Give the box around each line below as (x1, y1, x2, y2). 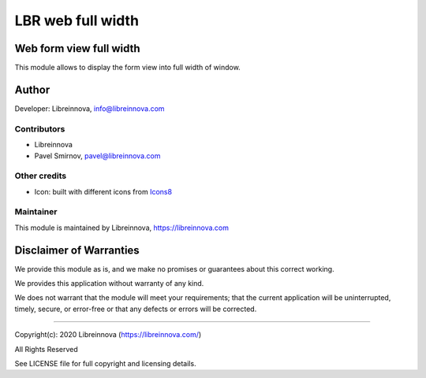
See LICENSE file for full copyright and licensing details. (14, 359, 196, 369)
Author (14, 83, 50, 96)
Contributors (14, 123, 65, 134)
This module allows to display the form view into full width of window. (14, 63, 241, 72)
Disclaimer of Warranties (14, 243, 140, 257)
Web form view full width (14, 42, 141, 55)
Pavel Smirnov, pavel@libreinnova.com (34, 150, 161, 161)
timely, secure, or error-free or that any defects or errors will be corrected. (14, 304, 257, 313)
